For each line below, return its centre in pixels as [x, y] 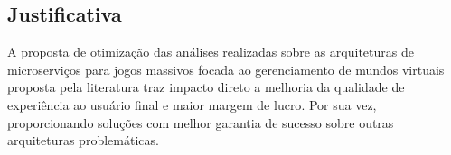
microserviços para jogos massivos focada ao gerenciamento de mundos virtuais [226, 69]
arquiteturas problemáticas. [83, 140]
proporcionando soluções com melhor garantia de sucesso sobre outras [201, 122]
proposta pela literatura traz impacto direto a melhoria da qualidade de [206, 87]
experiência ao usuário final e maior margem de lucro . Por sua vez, [192, 104]
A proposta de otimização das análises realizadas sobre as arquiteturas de [211, 52]
